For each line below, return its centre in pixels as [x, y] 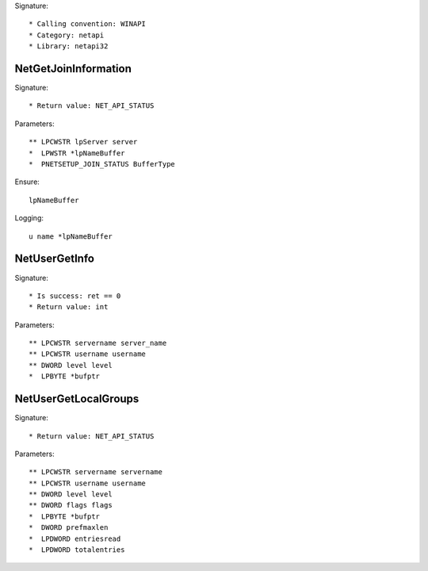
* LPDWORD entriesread [75, 538]
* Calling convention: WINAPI [88, 24]
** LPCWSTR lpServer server [83, 142]
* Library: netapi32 [69, 46]
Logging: [29, 218]
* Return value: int [69, 307]
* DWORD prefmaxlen [69, 528]
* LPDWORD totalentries [77, 550]
